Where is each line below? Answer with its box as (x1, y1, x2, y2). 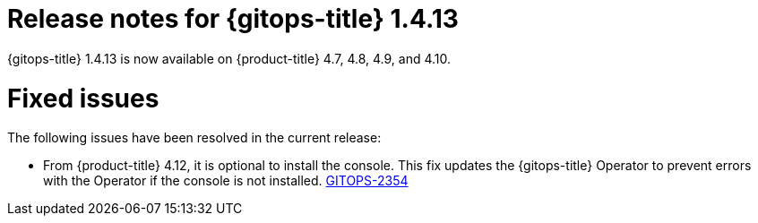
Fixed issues (7, 82, 159, 114)
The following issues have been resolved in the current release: (7, 130, 382, 146)
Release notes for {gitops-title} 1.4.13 (7, 4, 459, 34)
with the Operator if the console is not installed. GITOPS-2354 (43, 173, 409, 189)
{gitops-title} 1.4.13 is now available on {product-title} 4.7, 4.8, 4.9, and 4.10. (7, 50, 452, 66)
